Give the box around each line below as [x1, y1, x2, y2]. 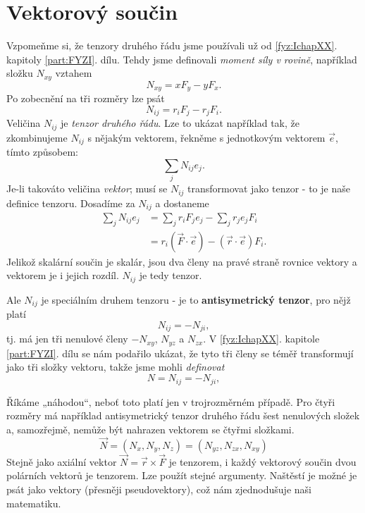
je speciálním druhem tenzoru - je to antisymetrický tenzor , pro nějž [41, 292, 351, 307]
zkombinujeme [6, 130, 68, 144]
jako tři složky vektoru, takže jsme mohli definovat [6, 359, 225, 374]
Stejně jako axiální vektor [6, 454, 117, 469]
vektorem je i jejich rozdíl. [6, 268, 119, 283]
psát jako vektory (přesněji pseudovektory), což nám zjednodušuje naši [6, 481, 311, 496]
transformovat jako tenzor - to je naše [187, 181, 350, 196]
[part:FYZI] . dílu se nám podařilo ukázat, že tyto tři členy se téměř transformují [6, 345, 354, 360]
